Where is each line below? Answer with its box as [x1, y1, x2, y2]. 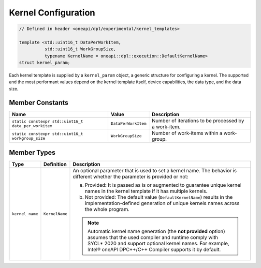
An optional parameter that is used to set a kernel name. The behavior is [72, 167, 237, 174]
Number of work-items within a [151, 130, 222, 136]
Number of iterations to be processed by [151, 117, 244, 124]
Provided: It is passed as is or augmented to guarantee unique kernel [85, 182, 242, 189]
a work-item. [151, 123, 181, 130]
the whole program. [85, 206, 130, 213]
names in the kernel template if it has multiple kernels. [85, 188, 208, 194]
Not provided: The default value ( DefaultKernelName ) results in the [85, 194, 233, 201]
